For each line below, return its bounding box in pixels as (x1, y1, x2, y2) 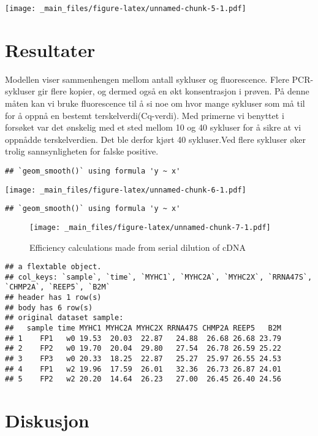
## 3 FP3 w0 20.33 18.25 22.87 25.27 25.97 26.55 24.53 (5, 354, 282, 364)
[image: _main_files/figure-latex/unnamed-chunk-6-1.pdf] (5, 185, 246, 194)
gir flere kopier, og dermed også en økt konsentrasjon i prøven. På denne (37, 85, 309, 98)
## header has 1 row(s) (5, 293, 102, 302)
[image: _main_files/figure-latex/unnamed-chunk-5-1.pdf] (5, 4, 246, 13)
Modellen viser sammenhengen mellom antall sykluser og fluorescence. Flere (5, 72, 289, 85)
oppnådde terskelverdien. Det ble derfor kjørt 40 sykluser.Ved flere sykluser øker (5, 132, 306, 145)
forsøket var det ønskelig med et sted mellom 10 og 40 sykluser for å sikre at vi (5, 121, 301, 134)
